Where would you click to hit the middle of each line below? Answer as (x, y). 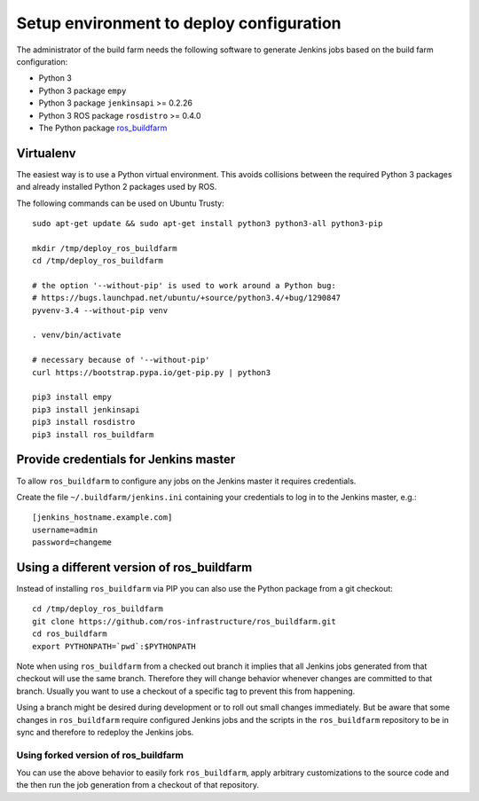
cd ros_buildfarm (70, 634)
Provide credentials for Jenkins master (126, 460)
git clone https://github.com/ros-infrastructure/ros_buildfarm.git (184, 621)
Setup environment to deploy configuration (179, 23)
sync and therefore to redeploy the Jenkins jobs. (105, 732)
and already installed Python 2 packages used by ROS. (117, 187)
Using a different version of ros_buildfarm (134, 567)
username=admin (65, 530)
